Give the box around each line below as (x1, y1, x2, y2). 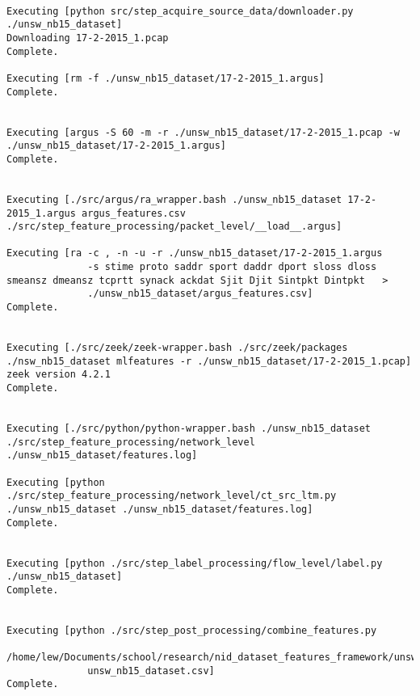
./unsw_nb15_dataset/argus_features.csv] (87, 288, 313, 300)
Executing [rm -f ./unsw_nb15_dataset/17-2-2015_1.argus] (6, 72, 325, 84)
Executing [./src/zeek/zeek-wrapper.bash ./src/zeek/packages (6, 342, 348, 354)
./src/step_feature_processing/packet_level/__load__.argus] (6, 221, 342, 233)
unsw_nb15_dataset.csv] (87, 664, 215, 677)
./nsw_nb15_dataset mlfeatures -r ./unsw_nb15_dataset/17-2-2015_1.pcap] (6, 355, 412, 367)
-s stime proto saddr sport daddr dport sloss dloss (87, 261, 377, 273)
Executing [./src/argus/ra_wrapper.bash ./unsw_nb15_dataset (6, 193, 342, 205)
